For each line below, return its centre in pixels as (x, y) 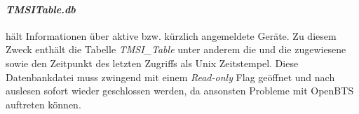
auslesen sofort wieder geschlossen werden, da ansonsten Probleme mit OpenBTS (180, 91)
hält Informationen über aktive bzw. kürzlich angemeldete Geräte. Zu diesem (171, 35)
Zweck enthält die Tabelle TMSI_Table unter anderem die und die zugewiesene (176, 49)
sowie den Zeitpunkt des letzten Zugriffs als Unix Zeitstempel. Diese (152, 63)
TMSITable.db (41, 9)
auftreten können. (43, 104)
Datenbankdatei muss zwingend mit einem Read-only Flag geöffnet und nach (170, 77)
